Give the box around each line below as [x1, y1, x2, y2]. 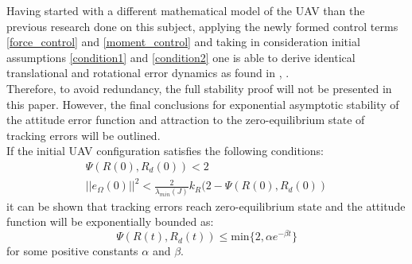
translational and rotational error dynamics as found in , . [6, 64, 290, 81]
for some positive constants [6, 243, 138, 259]
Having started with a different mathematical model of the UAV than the [6, 2, 365, 18]
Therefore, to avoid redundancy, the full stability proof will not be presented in [6, 80, 392, 96]
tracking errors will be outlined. [6, 126, 161, 143]
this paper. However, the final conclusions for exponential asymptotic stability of [6, 95, 399, 112]
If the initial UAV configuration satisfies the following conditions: [6, 142, 324, 159]
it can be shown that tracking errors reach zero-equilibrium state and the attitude [6, 197, 406, 214]
